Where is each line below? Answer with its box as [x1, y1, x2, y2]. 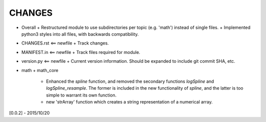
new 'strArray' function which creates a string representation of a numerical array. [46, 99, 213, 105]
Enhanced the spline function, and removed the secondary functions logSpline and [46, 78, 214, 84]
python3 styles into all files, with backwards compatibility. [21, 31, 139, 37]
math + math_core [21, 67, 59, 73]
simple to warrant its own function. [46, 92, 117, 98]
